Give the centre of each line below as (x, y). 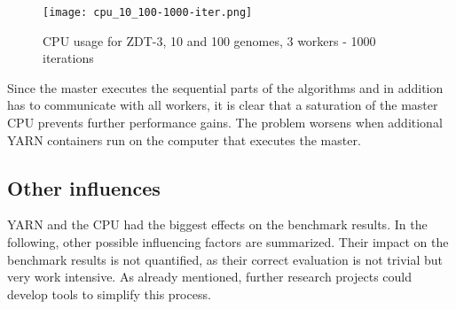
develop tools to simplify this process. (109, 294)
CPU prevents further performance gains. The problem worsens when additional (225, 123)
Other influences (84, 187)
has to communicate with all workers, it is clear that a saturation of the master (223, 105)
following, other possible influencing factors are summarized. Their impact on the (228, 242)
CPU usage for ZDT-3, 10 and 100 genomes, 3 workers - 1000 (209, 40)
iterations (68, 58)
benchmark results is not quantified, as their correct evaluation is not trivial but (225, 259)
